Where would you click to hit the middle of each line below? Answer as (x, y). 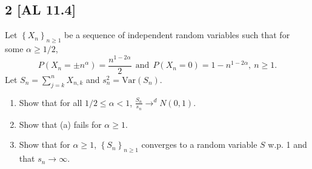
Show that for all (51, 102)
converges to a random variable (199, 144)
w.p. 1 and (287, 144)
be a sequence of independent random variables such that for (177, 35)
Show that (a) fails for (60, 124)
